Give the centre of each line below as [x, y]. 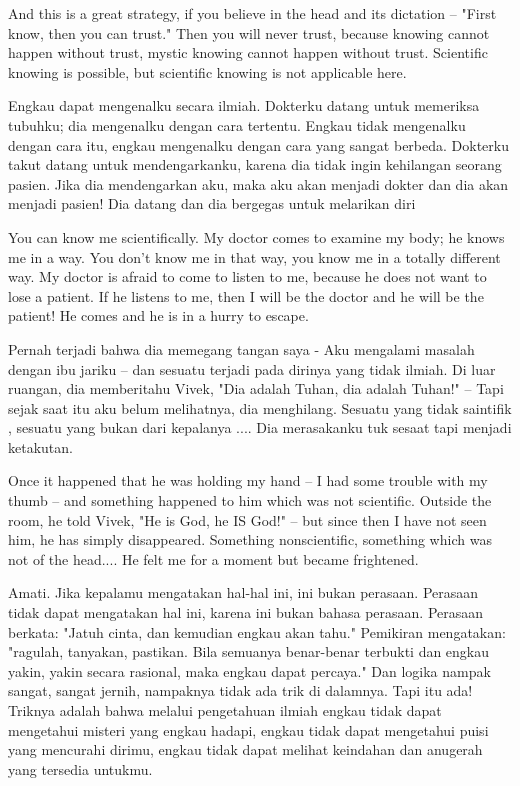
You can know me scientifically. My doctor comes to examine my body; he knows [256, 236]
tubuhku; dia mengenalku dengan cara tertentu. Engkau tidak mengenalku [237, 124]
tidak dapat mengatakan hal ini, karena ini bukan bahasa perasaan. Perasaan [246, 612]
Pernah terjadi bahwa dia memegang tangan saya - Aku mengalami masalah [241, 348]
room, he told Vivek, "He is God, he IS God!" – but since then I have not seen [247, 519]
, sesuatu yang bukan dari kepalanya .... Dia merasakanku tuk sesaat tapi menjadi [260, 427]
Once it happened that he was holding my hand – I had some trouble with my [248, 480]
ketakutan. [40, 446]
